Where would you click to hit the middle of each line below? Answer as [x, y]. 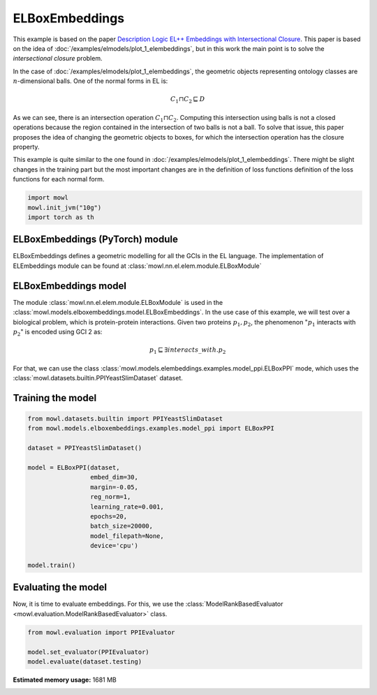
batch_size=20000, [121, 526]
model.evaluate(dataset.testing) [85, 662]
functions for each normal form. [59, 179]
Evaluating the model [60, 587]
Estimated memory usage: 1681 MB [65, 680]
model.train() [52, 565]
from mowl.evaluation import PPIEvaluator [101, 632]
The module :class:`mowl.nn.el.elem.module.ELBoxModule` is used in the [118, 302]
